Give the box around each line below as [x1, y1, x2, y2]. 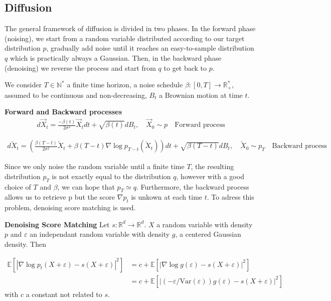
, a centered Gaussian [175, 229, 241, 239]
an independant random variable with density [30, 229, 170, 239]
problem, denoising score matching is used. [5, 202, 136, 213]
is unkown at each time [131, 192, 203, 202]
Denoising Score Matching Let [5, 219, 110, 229]
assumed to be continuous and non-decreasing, [5, 89, 147, 100]
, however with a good [176, 171, 244, 181]
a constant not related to [26, 288, 102, 299]
